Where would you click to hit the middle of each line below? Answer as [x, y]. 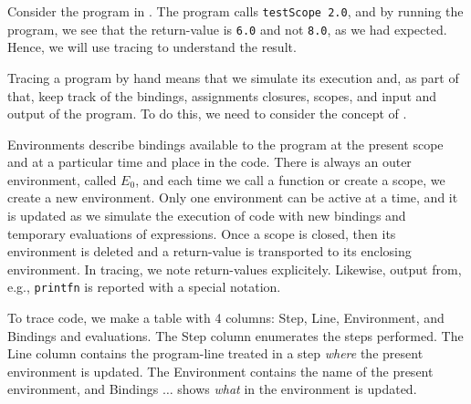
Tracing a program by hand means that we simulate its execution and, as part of [233, 77]
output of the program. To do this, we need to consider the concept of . [207, 114]
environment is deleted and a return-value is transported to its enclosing [209, 251]
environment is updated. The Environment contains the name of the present [220, 371]
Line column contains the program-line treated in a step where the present [215, 353]
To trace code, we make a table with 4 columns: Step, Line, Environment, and [226, 318]
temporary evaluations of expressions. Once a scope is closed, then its [202, 233]
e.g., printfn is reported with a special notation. [144, 287]
